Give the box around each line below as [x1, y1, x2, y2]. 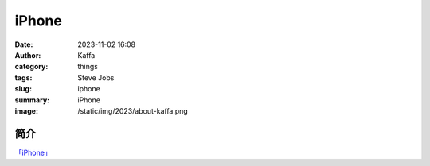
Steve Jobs [77, 72, 115, 83]
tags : [14, 72, 33, 83]
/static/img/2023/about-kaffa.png [77, 106, 189, 115]
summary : [14, 95, 50, 105]
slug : [14, 84, 32, 94]
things [77, 62, 99, 71]
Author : [14, 50, 41, 60]
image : [14, 106, 39, 115]
